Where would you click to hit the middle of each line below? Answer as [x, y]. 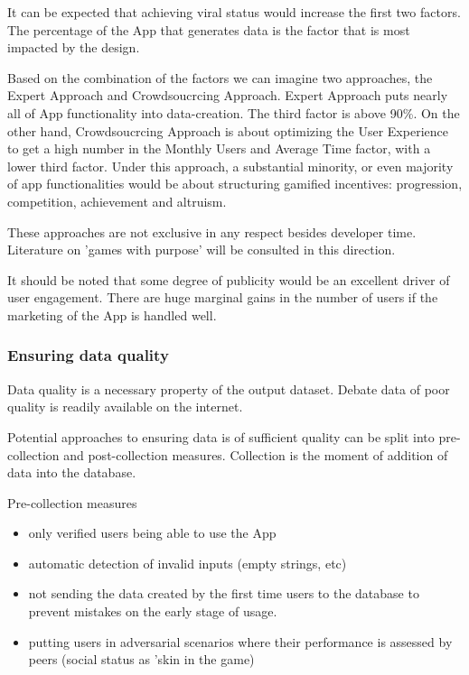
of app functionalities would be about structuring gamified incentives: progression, [235, 184]
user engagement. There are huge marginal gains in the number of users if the [223, 297]
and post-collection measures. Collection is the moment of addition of [256, 454]
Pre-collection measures [72, 502]
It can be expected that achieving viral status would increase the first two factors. [234, 12]
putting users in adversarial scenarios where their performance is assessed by [240, 641]
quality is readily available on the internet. [125, 407]
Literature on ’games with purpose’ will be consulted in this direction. [202, 250]
